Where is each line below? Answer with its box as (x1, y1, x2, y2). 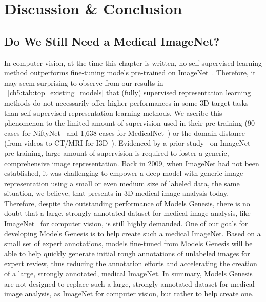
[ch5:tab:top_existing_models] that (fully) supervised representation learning (8, 87, 251, 98)
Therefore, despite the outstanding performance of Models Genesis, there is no (4, 197, 250, 208)
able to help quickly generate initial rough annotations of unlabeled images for (4, 248, 250, 258)
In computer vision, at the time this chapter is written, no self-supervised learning (4, 57, 262, 68)
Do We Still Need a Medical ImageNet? (4, 33, 220, 49)
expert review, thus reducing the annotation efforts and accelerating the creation (4, 258, 257, 269)
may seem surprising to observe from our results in (4, 77, 163, 88)
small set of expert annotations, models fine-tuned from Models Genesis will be (4, 238, 253, 249)
